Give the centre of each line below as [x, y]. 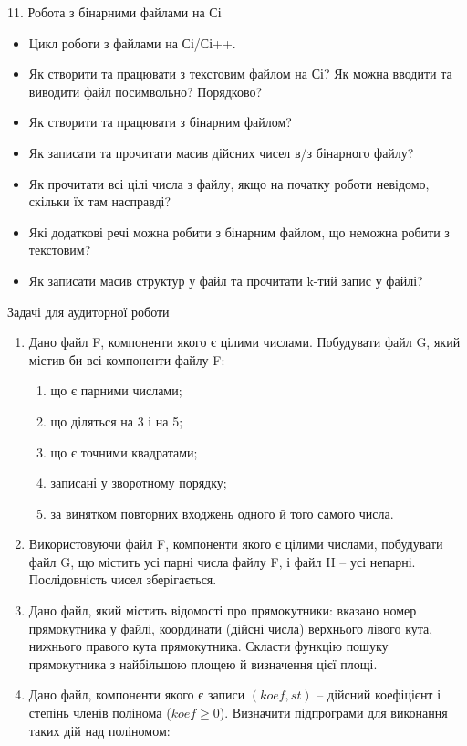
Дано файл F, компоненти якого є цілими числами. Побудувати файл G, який [244, 342]
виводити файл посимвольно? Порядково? [145, 91]
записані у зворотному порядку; [139, 483]
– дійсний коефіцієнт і [379, 694]
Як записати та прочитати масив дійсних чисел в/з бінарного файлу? [221, 152]
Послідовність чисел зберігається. [123, 579]
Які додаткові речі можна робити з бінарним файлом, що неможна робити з [239, 231]
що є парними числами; [116, 390]
